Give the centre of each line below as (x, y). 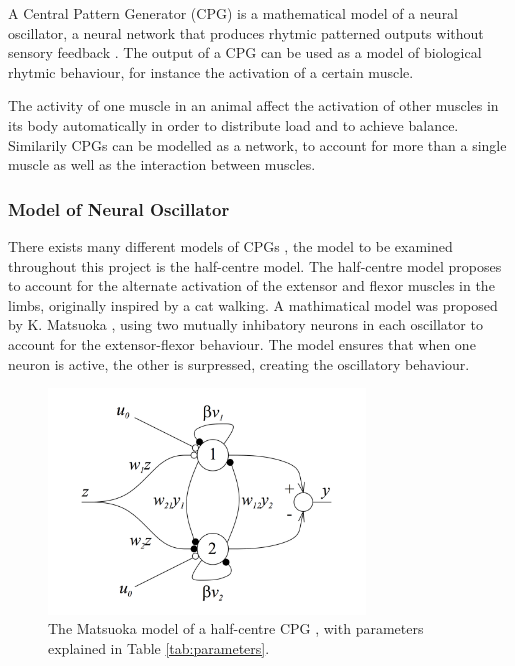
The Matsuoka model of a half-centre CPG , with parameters (236, 628)
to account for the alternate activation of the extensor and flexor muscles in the (251, 285)
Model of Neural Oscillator (119, 208)
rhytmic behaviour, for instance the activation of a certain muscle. (211, 71)
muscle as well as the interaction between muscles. (162, 164)
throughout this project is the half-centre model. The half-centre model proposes (255, 265)
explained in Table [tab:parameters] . (159, 648)
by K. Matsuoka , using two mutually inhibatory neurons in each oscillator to (245, 324)
